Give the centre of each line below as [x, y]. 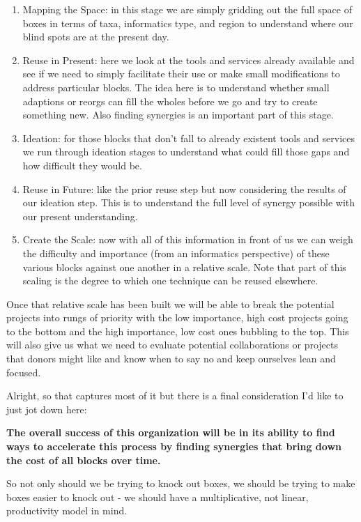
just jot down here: [47, 409]
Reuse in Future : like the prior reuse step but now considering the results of [184, 189]
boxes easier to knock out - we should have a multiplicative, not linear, [158, 497]
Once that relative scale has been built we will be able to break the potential [170, 304]
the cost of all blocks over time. [84, 460]
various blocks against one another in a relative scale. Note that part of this [184, 267]
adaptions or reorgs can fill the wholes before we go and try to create [170, 101]
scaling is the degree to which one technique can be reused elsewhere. [170, 281]
